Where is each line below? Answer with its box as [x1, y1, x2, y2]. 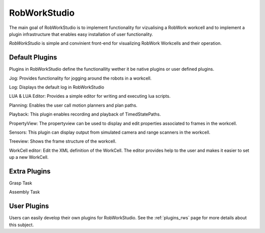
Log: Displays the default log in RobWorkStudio [9, 84, 105, 90]
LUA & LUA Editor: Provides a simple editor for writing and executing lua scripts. [9, 93, 171, 99]
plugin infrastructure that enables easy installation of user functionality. [9, 31, 153, 37]
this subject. [9, 222, 34, 228]
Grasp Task [9, 180, 32, 186]
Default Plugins [9, 53, 57, 61]
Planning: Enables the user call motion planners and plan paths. [9, 102, 137, 108]
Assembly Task [9, 189, 40, 195]
